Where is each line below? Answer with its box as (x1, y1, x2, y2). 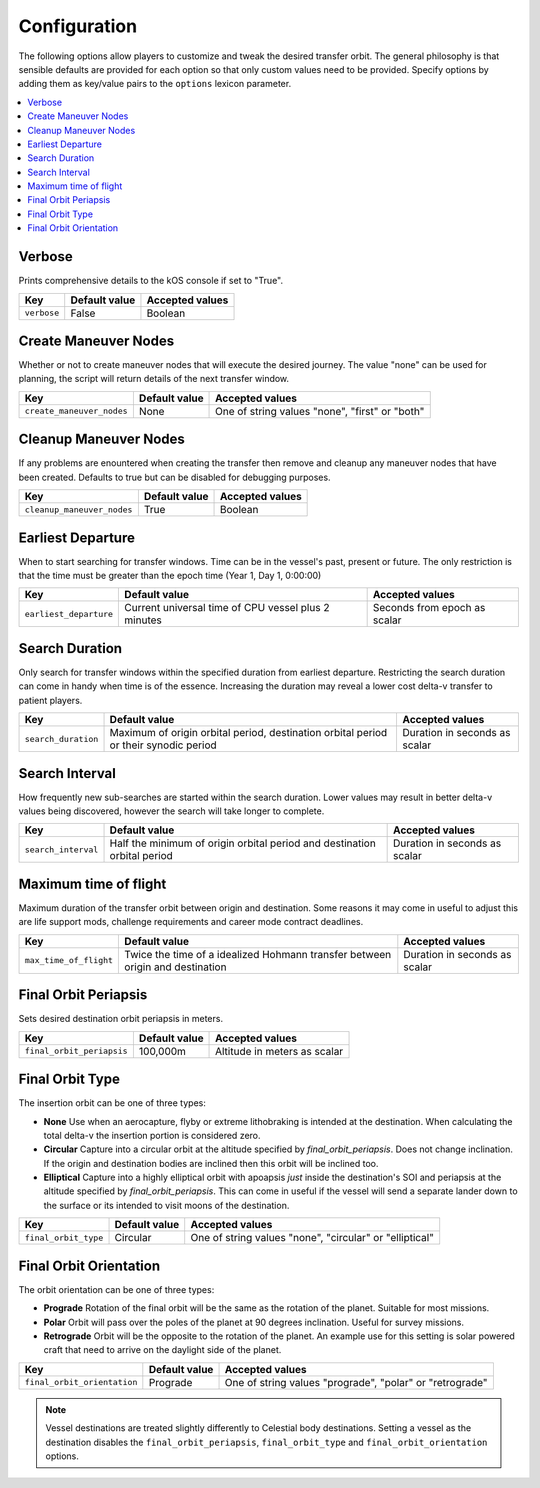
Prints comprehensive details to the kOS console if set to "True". (18, 275, 284, 287)
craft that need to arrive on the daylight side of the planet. (43, 1344, 282, 1356)
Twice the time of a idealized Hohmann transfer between (124, 947, 392, 961)
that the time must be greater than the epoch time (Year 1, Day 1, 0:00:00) (18, 570, 322, 582)
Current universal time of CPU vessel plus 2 (124, 601, 330, 615)
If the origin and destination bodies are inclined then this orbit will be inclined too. (43, 1157, 379, 1169)
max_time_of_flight (24, 955, 114, 966)
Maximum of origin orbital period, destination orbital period (109, 726, 388, 740)
